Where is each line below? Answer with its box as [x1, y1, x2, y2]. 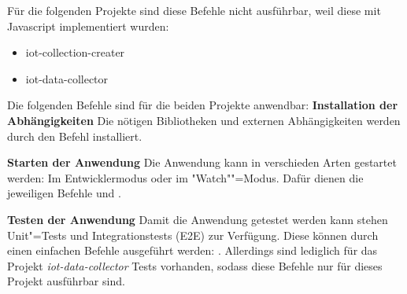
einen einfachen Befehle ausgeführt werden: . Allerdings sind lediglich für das [7, 242, 378, 259]
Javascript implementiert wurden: [7, 17, 169, 34]
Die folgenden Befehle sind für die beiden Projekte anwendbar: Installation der [7, 97, 398, 113]
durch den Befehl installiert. [7, 127, 142, 144]
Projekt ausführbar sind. [7, 273, 125, 289]
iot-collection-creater [25, 44, 125, 61]
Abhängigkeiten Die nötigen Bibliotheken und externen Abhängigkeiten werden [7, 112, 401, 128]
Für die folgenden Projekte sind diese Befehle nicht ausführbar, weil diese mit [7, 2, 381, 18]
